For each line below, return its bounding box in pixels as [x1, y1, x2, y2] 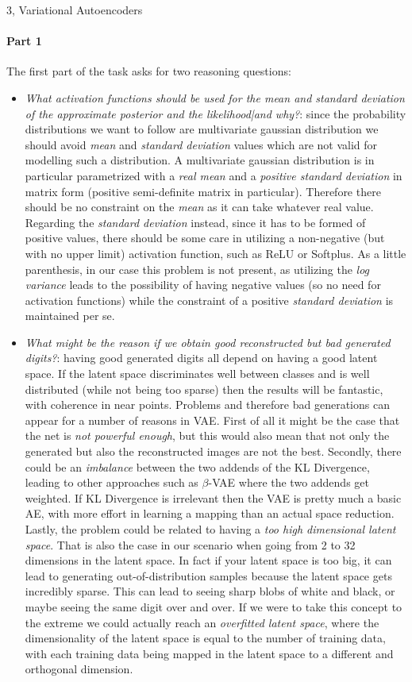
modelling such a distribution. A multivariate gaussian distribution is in [25, 152, 375, 168]
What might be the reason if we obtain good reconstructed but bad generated [25, 333, 391, 350]
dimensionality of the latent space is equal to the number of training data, [25, 630, 386, 646]
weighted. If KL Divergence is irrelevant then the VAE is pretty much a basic [25, 489, 402, 506]
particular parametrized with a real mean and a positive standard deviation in [25, 167, 402, 183]
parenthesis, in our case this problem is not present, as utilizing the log [25, 260, 370, 277]
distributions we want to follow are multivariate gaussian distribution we [25, 121, 379, 137]
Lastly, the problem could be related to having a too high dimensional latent [25, 521, 396, 538]
